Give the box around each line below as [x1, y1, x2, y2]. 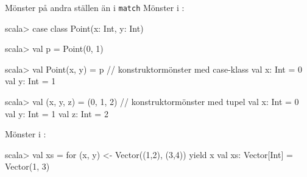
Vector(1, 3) [5, 160, 50, 173]
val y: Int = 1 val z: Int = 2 [5, 107, 108, 120]
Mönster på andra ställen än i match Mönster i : [5, 1, 185, 13]
